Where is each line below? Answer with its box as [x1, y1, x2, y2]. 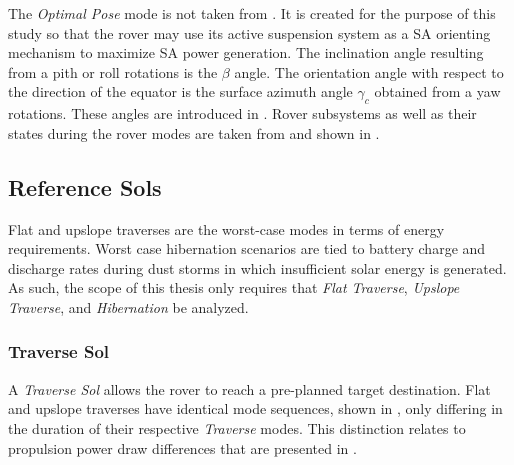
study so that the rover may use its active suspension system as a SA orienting [8, 22, 491, 43]
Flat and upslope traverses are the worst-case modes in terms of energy [8, 218, 445, 239]
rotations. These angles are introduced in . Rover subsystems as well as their [8, 103, 477, 124]
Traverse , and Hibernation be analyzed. [8, 296, 249, 317]
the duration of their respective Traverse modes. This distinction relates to [8, 417, 466, 438]
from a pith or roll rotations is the [8, 61, 218, 82]
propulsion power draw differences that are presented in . [8, 437, 357, 458]
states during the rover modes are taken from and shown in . [8, 122, 380, 143]
